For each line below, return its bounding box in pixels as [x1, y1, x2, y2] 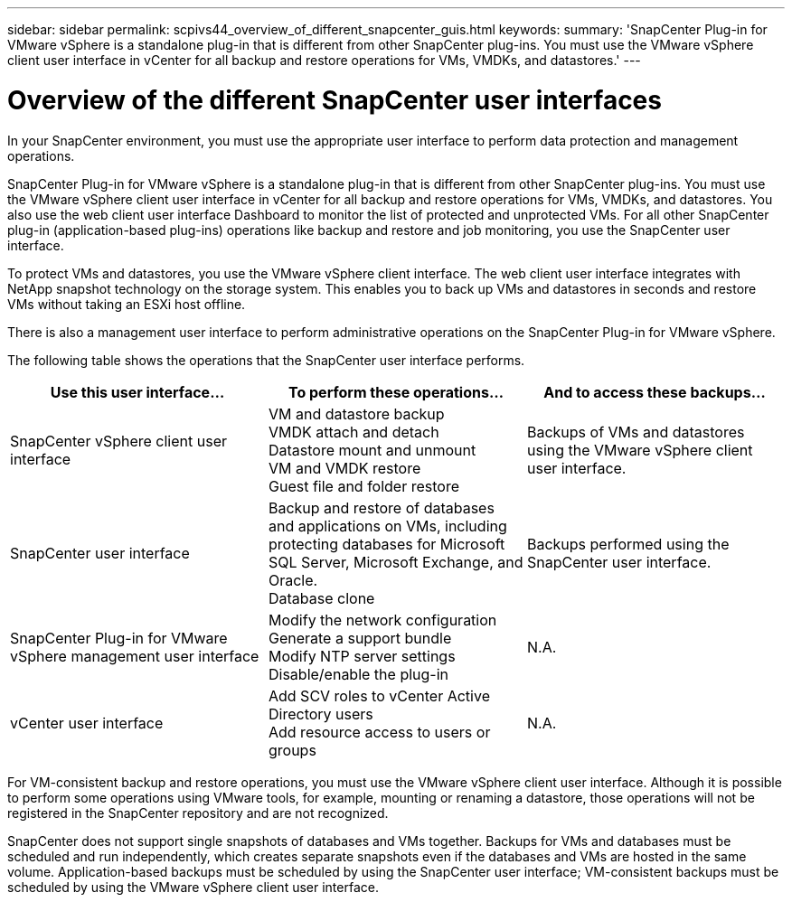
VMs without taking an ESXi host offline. [7, 296, 246, 312]
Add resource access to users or [268, 722, 491, 741]
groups [268, 740, 316, 759]
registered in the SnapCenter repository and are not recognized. [7, 804, 389, 821]
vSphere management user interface [10, 646, 259, 665]
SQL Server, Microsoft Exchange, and [268, 552, 523, 571]
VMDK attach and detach [268, 422, 439, 441]
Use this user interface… [50, 382, 225, 401]
